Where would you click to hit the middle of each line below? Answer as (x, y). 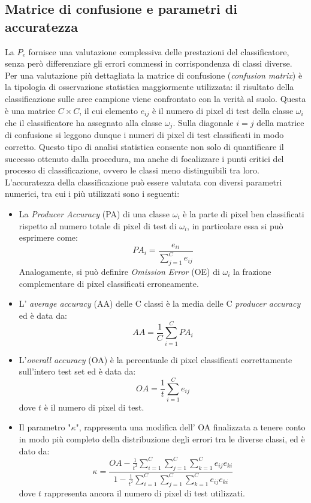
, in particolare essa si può (235, 225)
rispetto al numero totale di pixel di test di (98, 225)
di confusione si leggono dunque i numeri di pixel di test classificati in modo (144, 135)
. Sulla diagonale (203, 123)
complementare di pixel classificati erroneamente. (109, 283)
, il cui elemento (108, 110)
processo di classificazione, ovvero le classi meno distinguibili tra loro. (132, 170)
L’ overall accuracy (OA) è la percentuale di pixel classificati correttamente (155, 359)
